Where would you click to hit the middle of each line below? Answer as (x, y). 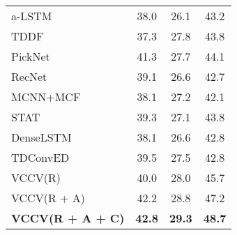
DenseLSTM (41, 137)
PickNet (31, 56)
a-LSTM (32, 16)
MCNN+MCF (46, 97)
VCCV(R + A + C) (68, 218)
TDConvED (40, 157)
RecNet (29, 76)
